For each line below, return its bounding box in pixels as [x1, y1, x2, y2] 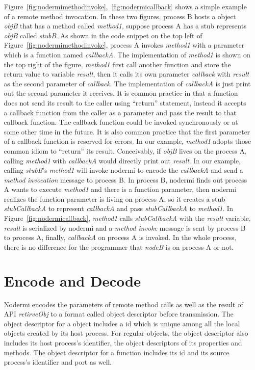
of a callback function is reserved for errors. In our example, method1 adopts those [4, 136, 251, 146]
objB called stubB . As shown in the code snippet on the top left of [4, 30, 203, 40]
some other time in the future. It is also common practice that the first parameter [4, 126, 250, 136]
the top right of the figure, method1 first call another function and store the [4, 59, 231, 69]
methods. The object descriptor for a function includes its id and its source [4, 347, 229, 357]
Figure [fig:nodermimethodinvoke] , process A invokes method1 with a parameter [4, 40, 245, 50]
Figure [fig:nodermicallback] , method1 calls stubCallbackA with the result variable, [4, 213, 251, 223]
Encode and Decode [4, 270, 141, 291]
